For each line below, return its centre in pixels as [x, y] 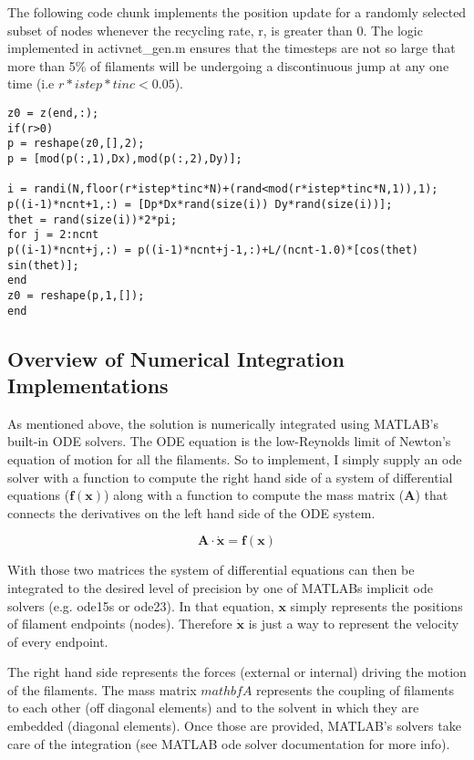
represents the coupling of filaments [355, 689]
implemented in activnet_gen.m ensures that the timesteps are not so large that [232, 48]
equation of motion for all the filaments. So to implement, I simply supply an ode [235, 458]
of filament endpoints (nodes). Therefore [120, 624]
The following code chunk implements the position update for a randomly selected [237, 12]
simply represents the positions [376, 605]
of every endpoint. [58, 641]
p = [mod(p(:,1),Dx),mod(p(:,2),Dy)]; [125, 158]
